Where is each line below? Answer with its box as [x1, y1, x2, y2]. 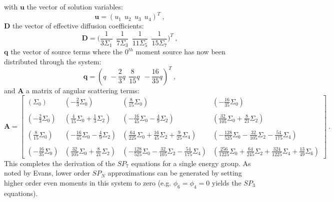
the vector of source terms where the [10, 46, 123, 57]
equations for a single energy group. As [131, 158, 251, 168]
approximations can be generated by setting [107, 168, 242, 178]
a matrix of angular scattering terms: [26, 85, 139, 95]
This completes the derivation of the [4, 158, 115, 168]
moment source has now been [135, 46, 225, 57]
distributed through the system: [4, 56, 101, 66]
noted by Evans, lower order [4, 168, 90, 178]
